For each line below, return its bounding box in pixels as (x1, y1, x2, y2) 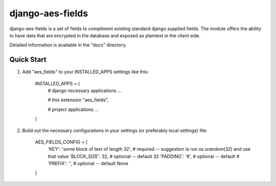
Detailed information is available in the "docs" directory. (9, 42, 127, 48)
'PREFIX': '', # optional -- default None (48, 160, 129, 167)
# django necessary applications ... (48, 87, 122, 94)
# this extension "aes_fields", (48, 97, 109, 103)
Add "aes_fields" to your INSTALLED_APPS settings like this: (22, 69, 149, 75)
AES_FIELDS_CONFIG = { (35, 138, 88, 145)
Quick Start (9, 55, 47, 64)
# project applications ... (48, 106, 99, 112)
